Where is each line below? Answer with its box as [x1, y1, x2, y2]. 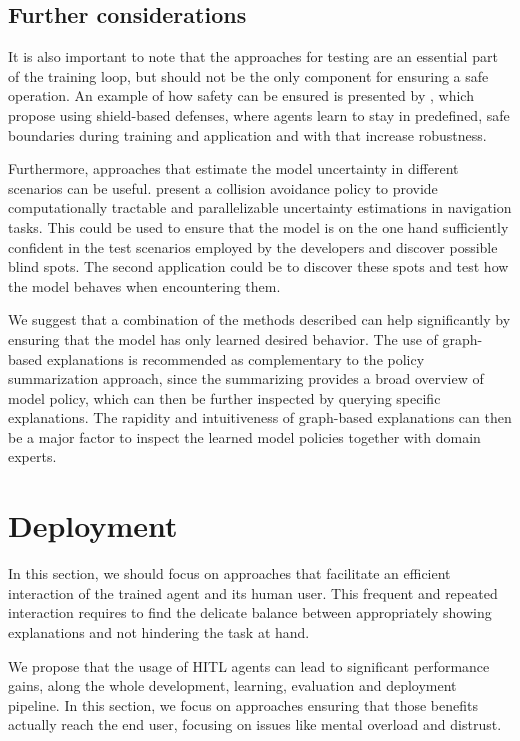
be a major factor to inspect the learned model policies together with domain [8, 426, 481, 447]
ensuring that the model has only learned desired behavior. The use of [8, 328, 438, 349]
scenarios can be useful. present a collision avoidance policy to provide [8, 177, 438, 198]
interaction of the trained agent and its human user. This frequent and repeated [8, 582, 498, 603]
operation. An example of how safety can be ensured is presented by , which [8, 85, 474, 106]
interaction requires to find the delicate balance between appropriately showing [8, 602, 492, 623]
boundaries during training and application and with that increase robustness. [8, 124, 487, 145]
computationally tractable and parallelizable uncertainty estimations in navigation [8, 197, 512, 218]
